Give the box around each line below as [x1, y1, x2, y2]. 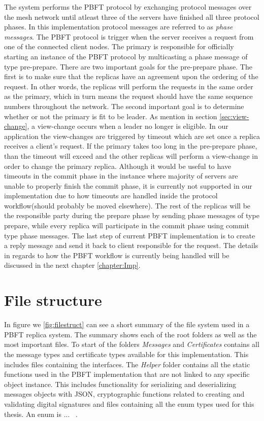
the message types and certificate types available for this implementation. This [4, 348, 249, 359]
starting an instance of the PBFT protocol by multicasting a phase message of [4, 51, 248, 61]
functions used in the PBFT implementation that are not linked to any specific [4, 369, 250, 379]
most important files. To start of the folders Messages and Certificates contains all [4, 339, 259, 349]
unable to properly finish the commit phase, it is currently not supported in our [4, 180, 252, 191]
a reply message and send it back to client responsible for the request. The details [4, 240, 258, 251]
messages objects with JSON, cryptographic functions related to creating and [4, 389, 245, 399]
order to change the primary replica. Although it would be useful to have [4, 160, 232, 171]
